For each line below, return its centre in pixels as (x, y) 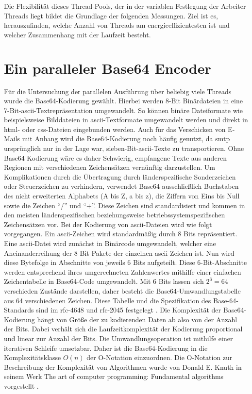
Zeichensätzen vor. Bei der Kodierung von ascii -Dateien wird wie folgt (108, 224)
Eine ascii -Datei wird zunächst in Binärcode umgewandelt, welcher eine (110, 243)
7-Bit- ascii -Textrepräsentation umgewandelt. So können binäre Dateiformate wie (123, 110)
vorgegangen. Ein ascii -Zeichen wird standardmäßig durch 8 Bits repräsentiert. (121, 234)
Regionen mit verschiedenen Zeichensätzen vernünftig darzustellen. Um (109, 167)
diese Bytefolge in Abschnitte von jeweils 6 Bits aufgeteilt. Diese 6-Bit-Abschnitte (126, 262)
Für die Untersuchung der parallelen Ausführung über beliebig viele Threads (118, 91)
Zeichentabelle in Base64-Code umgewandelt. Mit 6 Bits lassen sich (104, 281)
